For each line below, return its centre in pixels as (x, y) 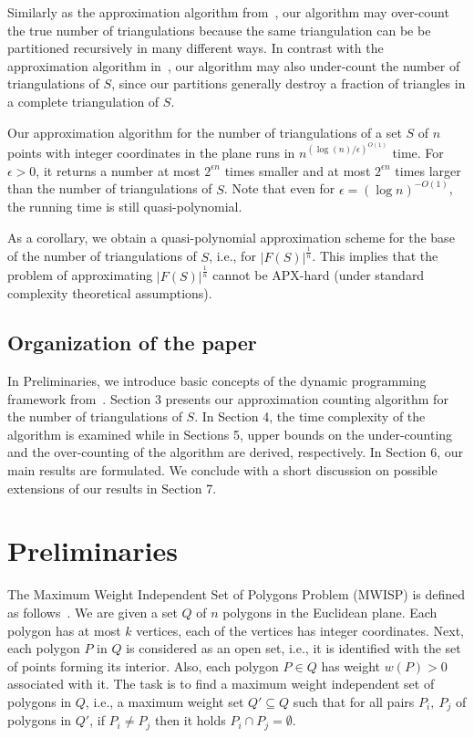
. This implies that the (375, 256)
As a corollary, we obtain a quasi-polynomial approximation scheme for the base (231, 237)
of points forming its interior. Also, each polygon (143, 665)
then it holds (190, 720)
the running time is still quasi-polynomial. (125, 207)
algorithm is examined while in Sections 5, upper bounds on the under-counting (230, 434)
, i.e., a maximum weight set (165, 701)
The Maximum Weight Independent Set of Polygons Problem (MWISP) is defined (237, 594)
